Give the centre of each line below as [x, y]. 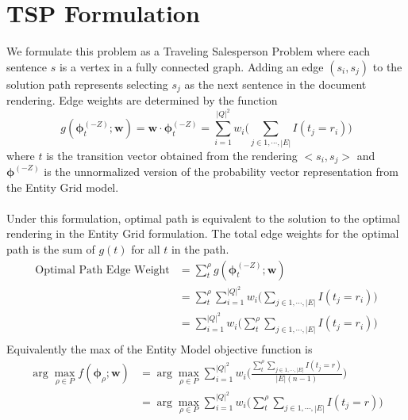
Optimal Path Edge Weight [102, 270]
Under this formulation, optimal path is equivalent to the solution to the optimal [203, 218]
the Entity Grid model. [63, 187]
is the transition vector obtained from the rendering [172, 155]
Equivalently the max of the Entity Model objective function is [160, 349]
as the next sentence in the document [275, 84]
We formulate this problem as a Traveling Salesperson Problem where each [189, 51]
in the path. [200, 248]
